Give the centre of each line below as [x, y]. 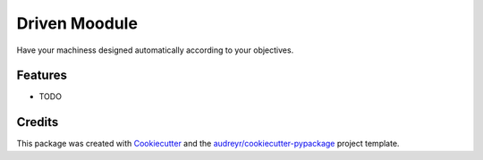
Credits [38, 122]
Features [42, 76]
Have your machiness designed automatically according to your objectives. [155, 50]
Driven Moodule [77, 23]
